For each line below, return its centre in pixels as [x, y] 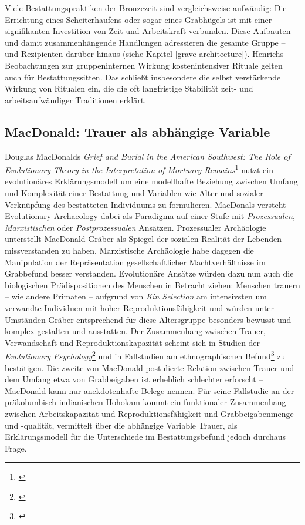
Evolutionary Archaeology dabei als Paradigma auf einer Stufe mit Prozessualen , [150, 216]
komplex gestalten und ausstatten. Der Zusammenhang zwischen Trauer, [135, 331]
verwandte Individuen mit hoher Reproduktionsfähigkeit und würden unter [140, 307]
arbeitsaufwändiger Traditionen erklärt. [76, 100]
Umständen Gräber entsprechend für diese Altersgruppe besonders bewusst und [148, 319]
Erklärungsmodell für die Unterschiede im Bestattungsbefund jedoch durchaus [145, 437]
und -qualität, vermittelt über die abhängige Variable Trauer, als [121, 425]
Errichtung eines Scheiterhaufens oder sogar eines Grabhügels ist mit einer [138, 19]
